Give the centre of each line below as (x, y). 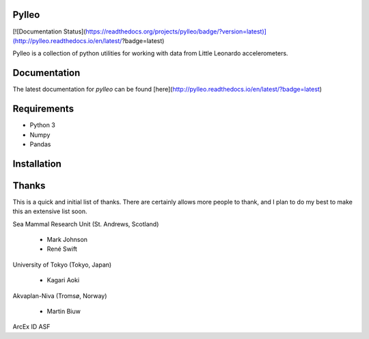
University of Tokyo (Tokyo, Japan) (62, 265)
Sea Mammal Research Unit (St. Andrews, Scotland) (86, 224)
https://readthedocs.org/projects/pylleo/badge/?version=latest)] (176, 31)
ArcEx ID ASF (31, 327)
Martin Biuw (64, 311)
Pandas (40, 144)
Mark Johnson (67, 239)
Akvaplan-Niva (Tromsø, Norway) (60, 296)
